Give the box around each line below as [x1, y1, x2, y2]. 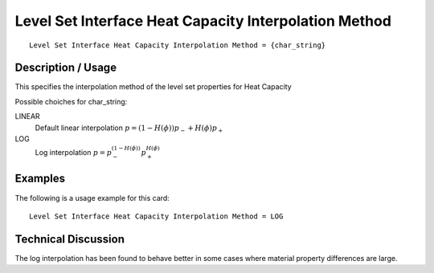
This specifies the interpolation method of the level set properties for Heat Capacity [14, 82, 293, 92]
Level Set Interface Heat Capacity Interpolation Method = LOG [29, 211, 284, 221]
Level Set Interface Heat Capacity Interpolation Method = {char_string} [29, 40, 326, 50]
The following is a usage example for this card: [14, 193, 170, 202]
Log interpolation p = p [35, 148, 113, 157]
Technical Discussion [14, 232, 125, 246]
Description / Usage [14, 61, 117, 75]
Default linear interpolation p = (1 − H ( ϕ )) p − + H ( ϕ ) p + [35, 123, 223, 134]
